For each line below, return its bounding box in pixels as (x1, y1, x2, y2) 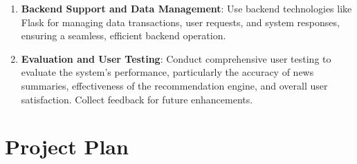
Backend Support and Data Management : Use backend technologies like (21, 1, 352, 15)
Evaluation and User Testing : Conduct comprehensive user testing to (21, 51, 331, 65)
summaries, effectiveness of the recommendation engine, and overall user (21, 78, 328, 92)
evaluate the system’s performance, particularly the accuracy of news (21, 65, 314, 79)
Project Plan (5, 132, 129, 161)
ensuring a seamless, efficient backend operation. (21, 28, 226, 43)
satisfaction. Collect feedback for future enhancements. (21, 92, 253, 106)
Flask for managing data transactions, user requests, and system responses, (21, 14, 340, 29)
